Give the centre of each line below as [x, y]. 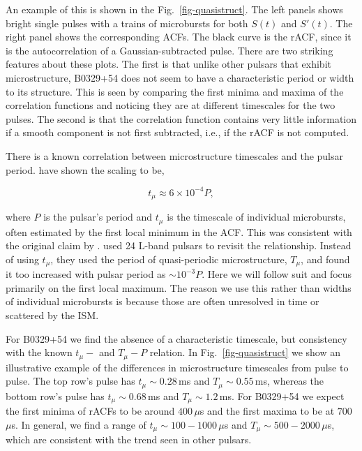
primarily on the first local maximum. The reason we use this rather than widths [179, 287]
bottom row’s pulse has [55, 395]
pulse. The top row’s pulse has [70, 381]
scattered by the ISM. [52, 315]
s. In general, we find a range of [79, 424]
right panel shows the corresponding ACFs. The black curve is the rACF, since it [179, 37]
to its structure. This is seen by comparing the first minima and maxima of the [175, 91]
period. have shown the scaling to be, [85, 169]
